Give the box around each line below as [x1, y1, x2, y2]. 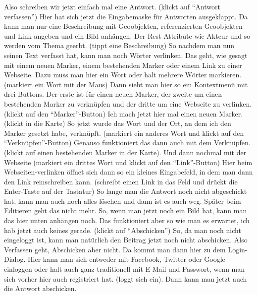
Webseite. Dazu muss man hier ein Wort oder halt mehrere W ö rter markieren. [4, 69, 242, 80]
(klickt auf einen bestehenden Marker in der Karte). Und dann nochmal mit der [4, 147, 247, 157]
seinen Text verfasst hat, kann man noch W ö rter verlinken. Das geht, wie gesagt [4, 50, 248, 60]
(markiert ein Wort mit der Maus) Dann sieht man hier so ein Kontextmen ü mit [4, 79, 248, 89]
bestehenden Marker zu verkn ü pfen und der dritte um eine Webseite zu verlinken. [4, 98, 252, 109]
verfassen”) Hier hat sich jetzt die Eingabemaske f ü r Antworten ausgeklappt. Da [4, 11, 248, 21]
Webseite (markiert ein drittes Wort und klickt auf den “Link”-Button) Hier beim [4, 157, 253, 167]
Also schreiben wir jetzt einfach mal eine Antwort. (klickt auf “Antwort [4, 1, 221, 11]
